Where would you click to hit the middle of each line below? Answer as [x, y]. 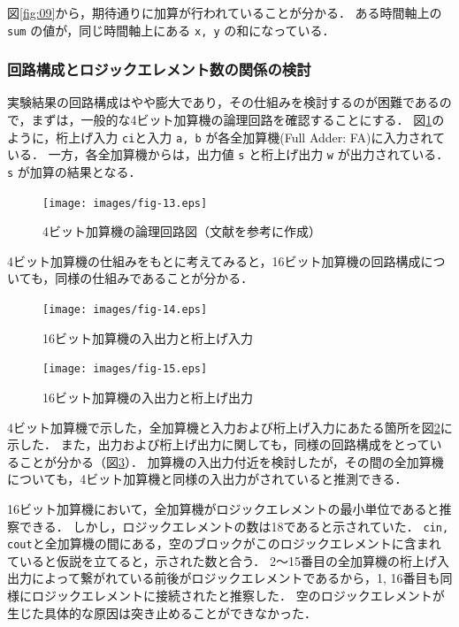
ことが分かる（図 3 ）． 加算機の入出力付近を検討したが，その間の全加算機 [231, 461]
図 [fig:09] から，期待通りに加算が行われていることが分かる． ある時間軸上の [225, 12]
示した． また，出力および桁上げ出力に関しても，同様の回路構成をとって [218, 444]
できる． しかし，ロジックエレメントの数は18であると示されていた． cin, [234, 526]
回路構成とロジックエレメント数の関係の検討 [159, 69]
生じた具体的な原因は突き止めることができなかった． [162, 612]
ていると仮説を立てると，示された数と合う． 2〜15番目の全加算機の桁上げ [222, 560]
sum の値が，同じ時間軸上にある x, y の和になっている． [171, 30]
